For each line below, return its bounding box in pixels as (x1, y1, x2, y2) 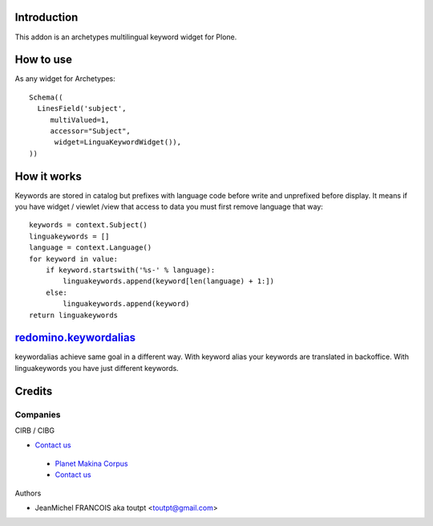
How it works (14, 169, 82, 183)
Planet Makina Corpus (55, 459, 128, 468)
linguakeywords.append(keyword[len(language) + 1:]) (63, 277, 274, 286)
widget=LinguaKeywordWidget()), (54, 137, 182, 147)
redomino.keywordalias (14, 331, 136, 345)
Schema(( (29, 92, 63, 102)
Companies (14, 409, 61, 420)
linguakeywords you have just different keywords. (14, 363, 180, 373)
